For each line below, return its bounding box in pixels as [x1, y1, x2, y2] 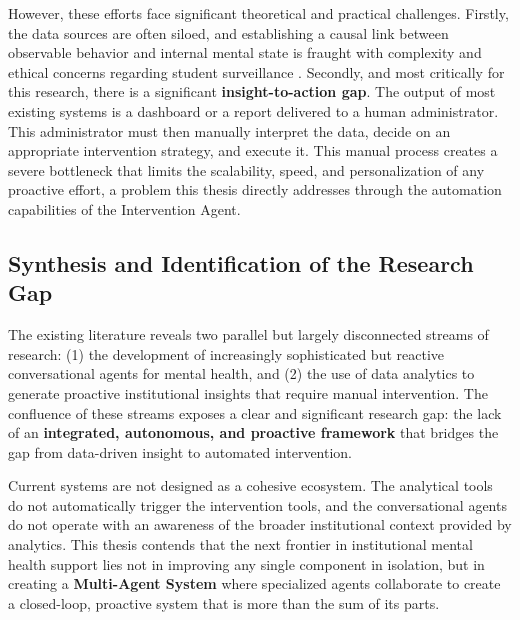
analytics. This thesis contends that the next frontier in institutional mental [8, 534, 473, 555]
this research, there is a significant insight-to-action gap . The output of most [8, 81, 496, 102]
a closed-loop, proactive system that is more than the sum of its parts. [8, 592, 440, 613]
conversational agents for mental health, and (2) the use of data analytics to [8, 363, 475, 384]
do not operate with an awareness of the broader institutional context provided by [8, 514, 512, 535]
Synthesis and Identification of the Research [8, 247, 474, 278]
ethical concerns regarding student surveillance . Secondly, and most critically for [8, 61, 505, 82]
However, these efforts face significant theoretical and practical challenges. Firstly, [8, 3, 509, 23]
